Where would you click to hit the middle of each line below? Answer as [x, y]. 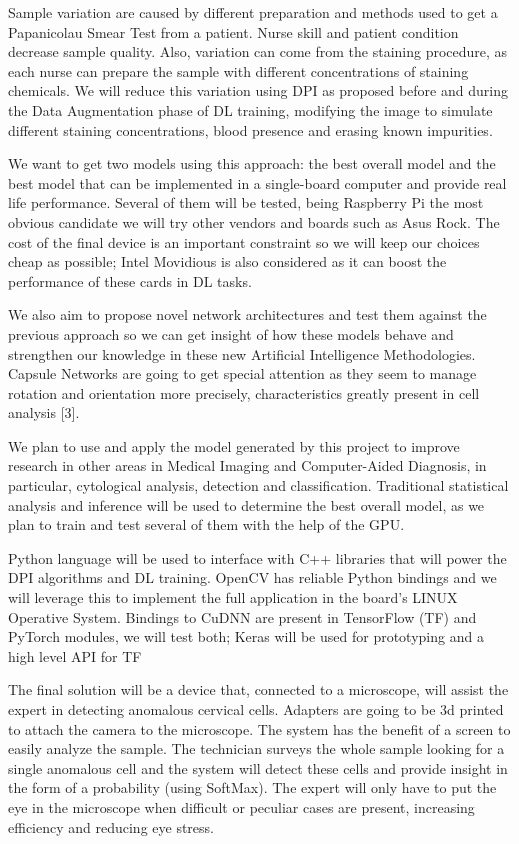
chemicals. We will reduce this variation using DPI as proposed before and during [258, 90]
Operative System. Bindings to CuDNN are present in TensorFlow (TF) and [242, 616]
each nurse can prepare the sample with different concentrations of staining [238, 70]
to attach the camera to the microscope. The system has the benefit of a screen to [259, 728]
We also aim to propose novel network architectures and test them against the [247, 314]
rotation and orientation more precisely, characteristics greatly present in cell [244, 392]
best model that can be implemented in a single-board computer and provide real [257, 182]
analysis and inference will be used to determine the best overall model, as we [246, 504]
